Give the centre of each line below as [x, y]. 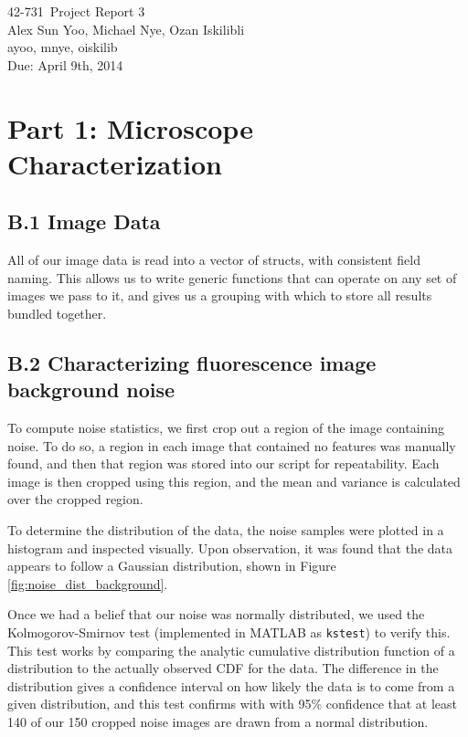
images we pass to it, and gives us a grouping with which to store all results [220, 295]
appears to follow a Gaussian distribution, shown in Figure [172, 566]
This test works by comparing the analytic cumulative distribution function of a [231, 650]
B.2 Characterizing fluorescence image [192, 362]
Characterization [115, 163]
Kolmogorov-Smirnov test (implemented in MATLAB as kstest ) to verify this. [229, 632]
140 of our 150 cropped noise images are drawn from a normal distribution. [218, 722]
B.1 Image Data [84, 221]
